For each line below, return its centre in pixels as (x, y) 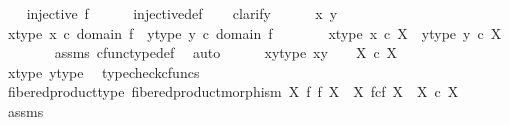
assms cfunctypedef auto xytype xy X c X (226, 52)
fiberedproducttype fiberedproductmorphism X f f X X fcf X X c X (233, 91)
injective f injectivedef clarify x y (182, 13)
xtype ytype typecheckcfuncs (103, 71)
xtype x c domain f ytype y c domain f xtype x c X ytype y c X (254, 32)
